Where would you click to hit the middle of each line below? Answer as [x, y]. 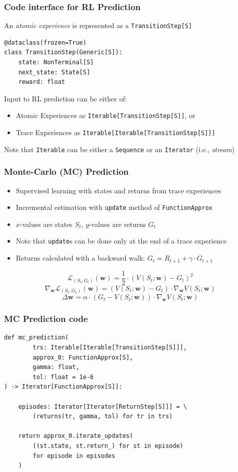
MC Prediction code [46, 319]
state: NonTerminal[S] [56, 63]
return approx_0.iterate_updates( [76, 436]
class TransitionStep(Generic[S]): [63, 52]
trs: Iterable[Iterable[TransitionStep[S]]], [110, 347]
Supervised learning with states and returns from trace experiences [118, 190]
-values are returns [117, 224]
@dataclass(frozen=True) [45, 42]
